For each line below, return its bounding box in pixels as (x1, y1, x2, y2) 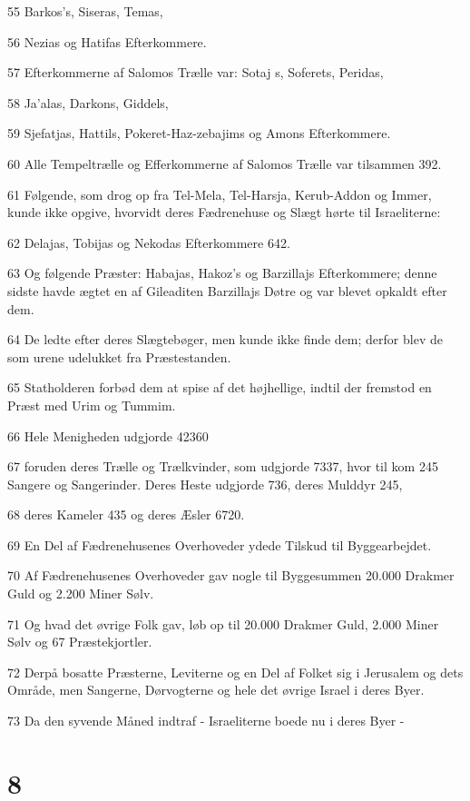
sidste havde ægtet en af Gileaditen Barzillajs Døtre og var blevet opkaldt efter (7, 281, 447, 300)
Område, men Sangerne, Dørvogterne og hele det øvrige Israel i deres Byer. (7, 680, 425, 699)
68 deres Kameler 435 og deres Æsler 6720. (7, 505, 245, 524)
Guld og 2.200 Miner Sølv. (7, 584, 154, 603)
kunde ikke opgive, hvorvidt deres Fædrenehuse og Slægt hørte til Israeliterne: (7, 203, 441, 222)
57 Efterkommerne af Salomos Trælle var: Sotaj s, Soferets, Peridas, (7, 63, 384, 82)
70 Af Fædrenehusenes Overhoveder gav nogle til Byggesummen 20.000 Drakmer (7, 566, 455, 585)
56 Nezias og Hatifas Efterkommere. (7, 32, 207, 51)
